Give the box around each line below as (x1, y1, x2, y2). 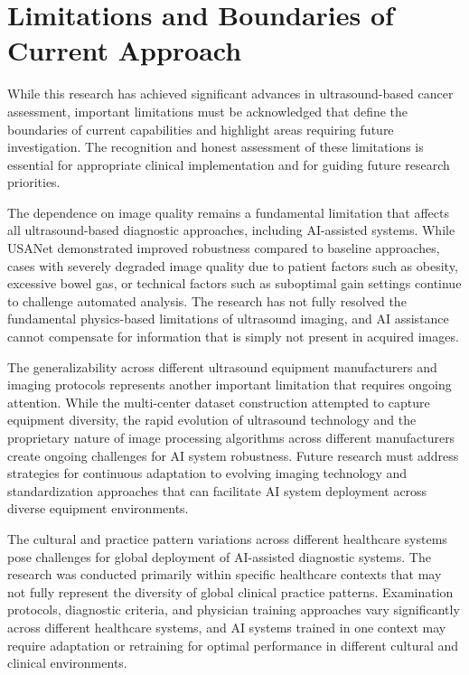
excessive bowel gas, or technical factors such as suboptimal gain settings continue (7, 274, 462, 293)
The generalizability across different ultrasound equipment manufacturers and (7, 357, 437, 376)
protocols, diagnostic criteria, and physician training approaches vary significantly (7, 600, 460, 619)
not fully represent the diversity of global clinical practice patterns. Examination (7, 582, 454, 601)
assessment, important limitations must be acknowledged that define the (7, 101, 408, 120)
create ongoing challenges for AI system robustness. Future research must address (7, 445, 459, 464)
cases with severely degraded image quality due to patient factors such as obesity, (7, 256, 458, 275)
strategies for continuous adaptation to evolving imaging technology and (7, 464, 408, 483)
